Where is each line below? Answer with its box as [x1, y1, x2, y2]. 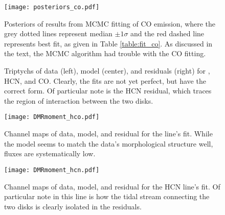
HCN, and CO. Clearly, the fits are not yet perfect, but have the [4, 75, 206, 86]
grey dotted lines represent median [4, 28, 112, 39]
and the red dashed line [130, 28, 205, 39]
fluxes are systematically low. [4, 148, 96, 159]
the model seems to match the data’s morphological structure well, [4, 138, 213, 149]
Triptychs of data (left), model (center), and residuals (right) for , [4, 65, 210, 76]
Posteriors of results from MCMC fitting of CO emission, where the [4, 18, 216, 29]
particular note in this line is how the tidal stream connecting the [4, 191, 210, 202]
